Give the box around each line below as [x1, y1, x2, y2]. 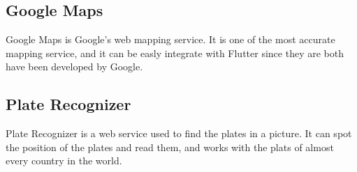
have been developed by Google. [6, 59, 143, 74]
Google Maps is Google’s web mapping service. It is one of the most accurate [6, 32, 335, 47]
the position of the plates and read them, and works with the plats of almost [6, 139, 334, 154]
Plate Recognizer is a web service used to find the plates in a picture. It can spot [6, 126, 352, 141]
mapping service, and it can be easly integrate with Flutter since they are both [6, 45, 344, 60]
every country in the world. [6, 153, 122, 168]
